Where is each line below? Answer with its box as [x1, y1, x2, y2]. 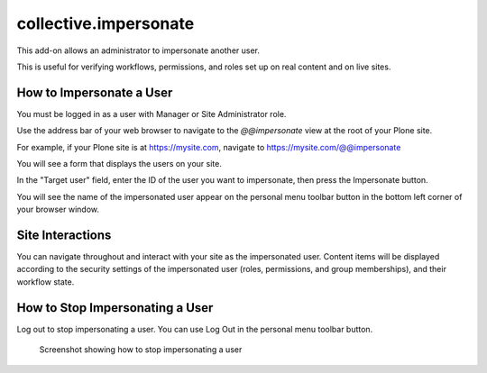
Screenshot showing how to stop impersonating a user [39, 344, 243, 355]
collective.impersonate [16, 14, 195, 33]
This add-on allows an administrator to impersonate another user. [16, 45, 261, 56]
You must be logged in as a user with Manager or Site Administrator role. [16, 108, 287, 119]
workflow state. [16, 276, 75, 287]
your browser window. [16, 204, 99, 215]
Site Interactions [16, 228, 112, 242]
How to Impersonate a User [16, 85, 173, 100]
